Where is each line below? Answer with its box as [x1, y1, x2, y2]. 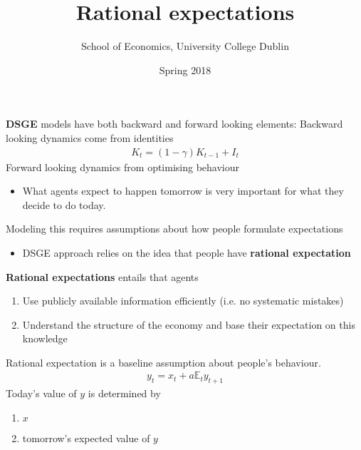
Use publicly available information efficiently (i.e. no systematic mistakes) [22, 293, 344, 308]
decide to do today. [22, 197, 106, 212]
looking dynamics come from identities [6, 130, 174, 145]
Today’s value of [6, 386, 77, 401]
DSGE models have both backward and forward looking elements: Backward [6, 116, 343, 131]
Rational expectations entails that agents [6, 269, 199, 284]
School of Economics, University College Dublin [81, 39, 289, 53]
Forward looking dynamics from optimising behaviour [6, 159, 240, 174]
